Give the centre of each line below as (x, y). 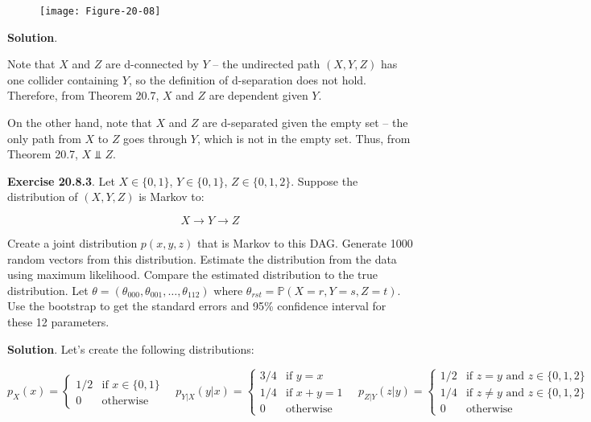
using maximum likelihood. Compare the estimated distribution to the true (193, 275)
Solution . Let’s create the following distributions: (131, 348)
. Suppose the (324, 180)
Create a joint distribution (72, 243)
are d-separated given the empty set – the (305, 123)
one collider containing (63, 79)
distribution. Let (48, 290)
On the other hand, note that (80, 123)
